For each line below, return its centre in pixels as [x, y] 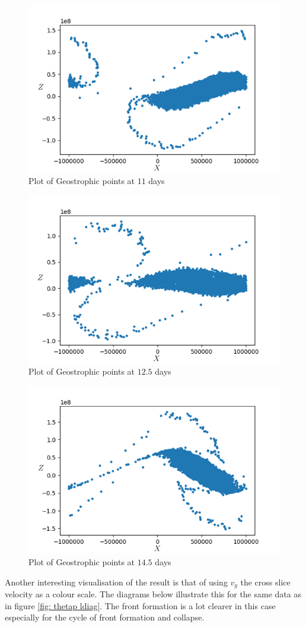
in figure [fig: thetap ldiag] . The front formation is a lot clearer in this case [140, 605]
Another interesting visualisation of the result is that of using [116, 582]
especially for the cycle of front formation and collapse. [105, 617]
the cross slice [265, 582]
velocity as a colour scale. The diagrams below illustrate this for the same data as [153, 593]
